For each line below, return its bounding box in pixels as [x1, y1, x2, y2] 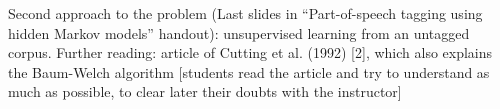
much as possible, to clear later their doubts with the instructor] [8, 81, 402, 102]
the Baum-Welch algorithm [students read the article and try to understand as [8, 61, 490, 82]
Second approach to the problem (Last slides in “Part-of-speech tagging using [8, 3, 483, 23]
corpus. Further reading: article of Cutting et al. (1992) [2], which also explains [8, 42, 493, 63]
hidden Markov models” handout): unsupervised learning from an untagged [8, 22, 470, 43]
